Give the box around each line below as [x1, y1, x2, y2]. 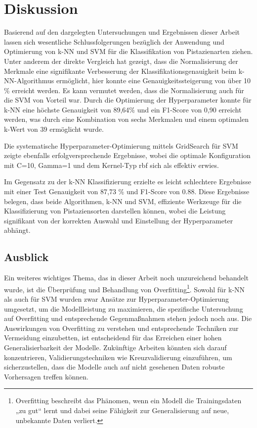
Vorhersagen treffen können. [4, 371, 88, 381]
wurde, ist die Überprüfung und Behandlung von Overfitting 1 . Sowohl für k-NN [4, 282, 245, 294]
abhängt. [4, 225, 31, 235]
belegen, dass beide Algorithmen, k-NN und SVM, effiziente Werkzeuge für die [4, 196, 242, 206]
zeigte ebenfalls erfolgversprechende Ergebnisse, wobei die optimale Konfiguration [4, 150, 251, 160]
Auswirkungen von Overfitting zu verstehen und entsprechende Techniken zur [4, 322, 239, 333]
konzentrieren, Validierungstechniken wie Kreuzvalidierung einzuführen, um [4, 352, 232, 362]
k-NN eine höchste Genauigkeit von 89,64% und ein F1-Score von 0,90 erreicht [4, 104, 242, 114]
